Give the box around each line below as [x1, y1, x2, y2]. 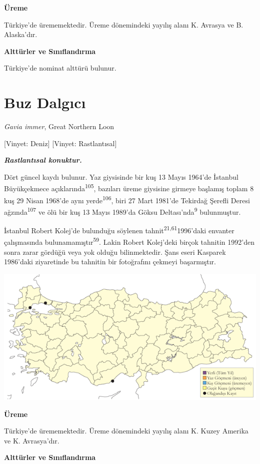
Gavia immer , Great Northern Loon [4, 121, 114, 132]
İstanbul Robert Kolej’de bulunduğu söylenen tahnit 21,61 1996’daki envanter [4, 224, 234, 235]
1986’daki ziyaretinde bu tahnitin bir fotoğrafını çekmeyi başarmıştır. [4, 256, 216, 267]
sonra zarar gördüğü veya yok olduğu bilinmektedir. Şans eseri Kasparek [4, 246, 226, 257]
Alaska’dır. [4, 29, 37, 40]
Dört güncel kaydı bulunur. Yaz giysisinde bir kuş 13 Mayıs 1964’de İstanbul [4, 171, 238, 182]
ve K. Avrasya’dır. [4, 435, 59, 445]
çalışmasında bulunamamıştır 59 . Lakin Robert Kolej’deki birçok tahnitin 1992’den [4, 235, 254, 247]
